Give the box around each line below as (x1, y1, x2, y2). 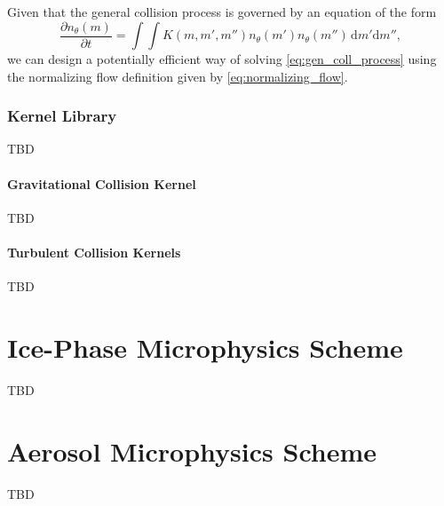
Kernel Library (7, 105, 117, 127)
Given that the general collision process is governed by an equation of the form (7, 3, 437, 20)
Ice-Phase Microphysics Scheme (7, 329, 403, 366)
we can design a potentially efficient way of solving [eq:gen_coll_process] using (7, 50, 437, 68)
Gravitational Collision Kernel (7, 174, 196, 193)
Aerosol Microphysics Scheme (7, 432, 377, 469)
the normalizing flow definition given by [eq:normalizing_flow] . (7, 67, 348, 85)
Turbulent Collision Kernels (7, 243, 181, 262)
